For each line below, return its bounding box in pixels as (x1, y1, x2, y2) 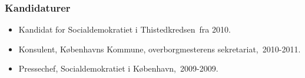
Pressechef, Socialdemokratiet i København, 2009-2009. (18, 62, 218, 75)
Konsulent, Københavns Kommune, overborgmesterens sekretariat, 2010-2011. (18, 42, 301, 55)
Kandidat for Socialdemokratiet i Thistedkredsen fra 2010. (18, 23, 231, 36)
